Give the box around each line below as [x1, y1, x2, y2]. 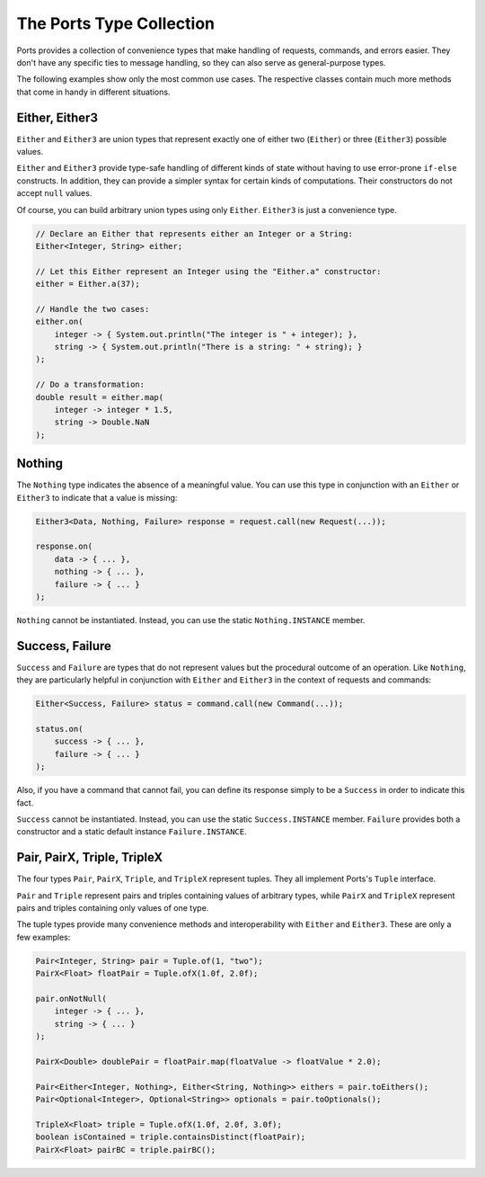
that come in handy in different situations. [16, 86, 171, 97]
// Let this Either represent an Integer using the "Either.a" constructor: [35, 266, 382, 276]
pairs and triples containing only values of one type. [16, 903, 209, 914]
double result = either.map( [35, 392, 164, 402]
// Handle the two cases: [35, 304, 150, 314]
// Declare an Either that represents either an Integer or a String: [35, 228, 354, 238]
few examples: [16, 932, 71, 942]
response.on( [35, 541, 93, 552]
